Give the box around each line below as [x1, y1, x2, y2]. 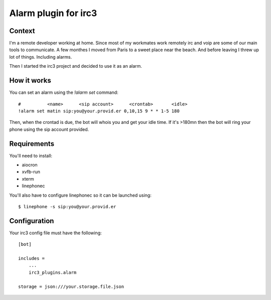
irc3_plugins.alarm [28, 269, 77, 275]
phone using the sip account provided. [9, 126, 89, 132]
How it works [9, 76, 51, 85]
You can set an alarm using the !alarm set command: [9, 89, 118, 95]
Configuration [9, 216, 54, 225]
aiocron [22, 162, 38, 168]
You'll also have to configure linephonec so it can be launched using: [9, 192, 152, 198]
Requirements [9, 139, 55, 148]
